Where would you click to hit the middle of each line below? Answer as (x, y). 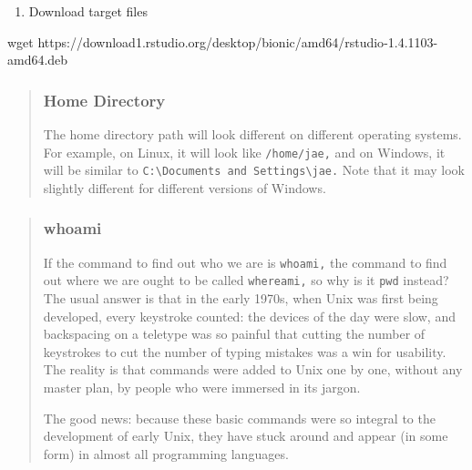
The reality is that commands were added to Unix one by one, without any (253, 369)
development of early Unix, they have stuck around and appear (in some (246, 436)
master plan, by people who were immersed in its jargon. (202, 387)
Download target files (88, 11)
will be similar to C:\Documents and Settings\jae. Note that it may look (254, 170)
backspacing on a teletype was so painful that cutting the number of (234, 334)
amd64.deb (38, 60)
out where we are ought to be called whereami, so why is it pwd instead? (246, 280)
